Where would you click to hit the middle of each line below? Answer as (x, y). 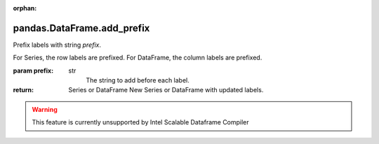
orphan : (25, 8)
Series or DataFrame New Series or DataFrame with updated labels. (166, 90)
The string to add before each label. (138, 80)
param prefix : (33, 71)
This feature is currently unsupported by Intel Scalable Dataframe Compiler (140, 122)
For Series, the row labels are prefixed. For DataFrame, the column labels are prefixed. (138, 58)
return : (24, 90)
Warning (45, 109)
